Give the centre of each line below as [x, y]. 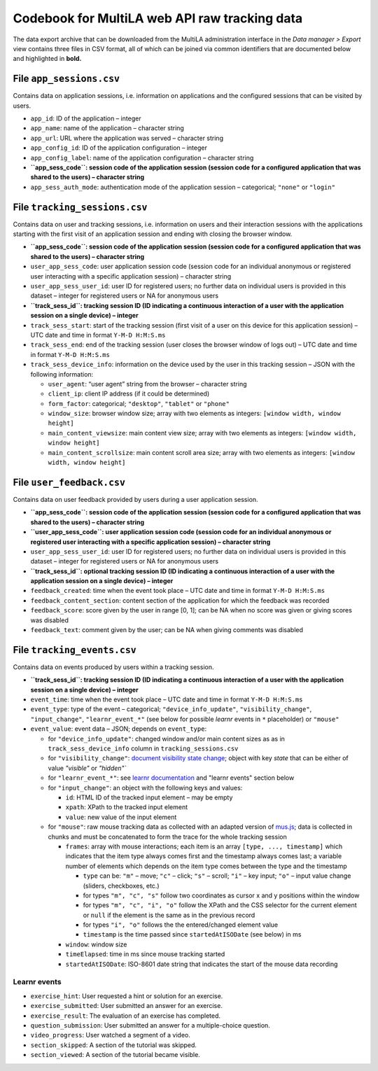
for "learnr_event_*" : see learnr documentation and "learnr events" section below [171, 778]
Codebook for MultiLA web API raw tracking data [158, 18]
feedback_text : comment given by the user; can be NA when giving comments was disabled [167, 630]
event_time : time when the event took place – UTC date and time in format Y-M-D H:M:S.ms [167, 699]
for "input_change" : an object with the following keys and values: [145, 787]
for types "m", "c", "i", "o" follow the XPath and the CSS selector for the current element [220, 905]
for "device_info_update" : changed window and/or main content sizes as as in [166, 738]
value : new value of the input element [121, 817]
